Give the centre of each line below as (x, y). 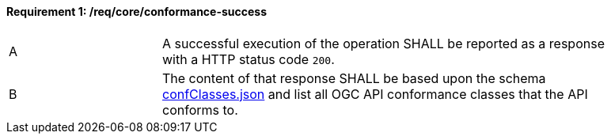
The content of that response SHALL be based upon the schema (354, 78)
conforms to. (200, 110)
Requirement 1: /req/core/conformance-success (137, 11)
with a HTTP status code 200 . (249, 59)
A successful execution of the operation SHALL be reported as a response (383, 43)
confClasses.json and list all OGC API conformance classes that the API (375, 94)
